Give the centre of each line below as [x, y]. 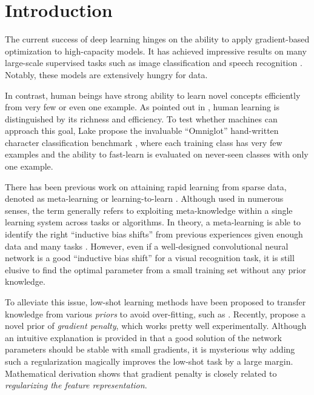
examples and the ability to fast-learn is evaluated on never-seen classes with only [157, 154]
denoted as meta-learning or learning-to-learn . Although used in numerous [144, 198]
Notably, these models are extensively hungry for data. [106, 74]
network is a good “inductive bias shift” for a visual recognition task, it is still [150, 258]
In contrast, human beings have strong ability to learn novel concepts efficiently [153, 95]
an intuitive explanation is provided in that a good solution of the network [143, 337]
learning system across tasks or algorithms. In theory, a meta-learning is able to [153, 222]
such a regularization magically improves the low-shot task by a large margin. [149, 361]
